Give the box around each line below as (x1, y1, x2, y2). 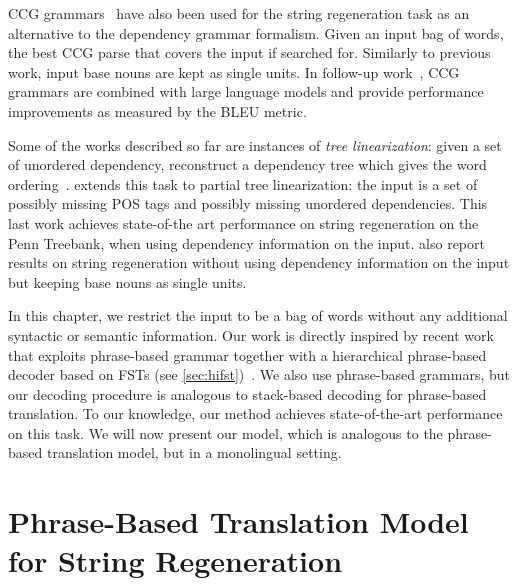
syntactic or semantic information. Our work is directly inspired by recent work (8, 324, 494, 345)
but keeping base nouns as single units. (8, 271, 247, 292)
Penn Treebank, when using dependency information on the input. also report (8, 232, 485, 253)
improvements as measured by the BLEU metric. (8, 100, 307, 121)
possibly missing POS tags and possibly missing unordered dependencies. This (8, 193, 488, 214)
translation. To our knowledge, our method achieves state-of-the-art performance (8, 403, 503, 424)
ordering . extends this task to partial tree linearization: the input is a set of (8, 173, 478, 194)
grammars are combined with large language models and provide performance (8, 81, 484, 102)
